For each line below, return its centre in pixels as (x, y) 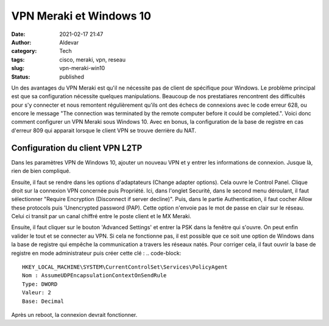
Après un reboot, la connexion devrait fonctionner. (74, 315)
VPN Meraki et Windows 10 (81, 16)
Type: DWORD (40, 284)
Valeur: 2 (37, 293)
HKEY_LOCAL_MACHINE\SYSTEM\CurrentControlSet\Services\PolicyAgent (125, 267)
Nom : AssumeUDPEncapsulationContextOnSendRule (94, 275)
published (72, 77)
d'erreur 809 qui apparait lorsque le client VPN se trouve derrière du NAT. (104, 130)
